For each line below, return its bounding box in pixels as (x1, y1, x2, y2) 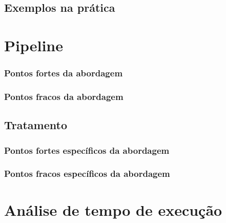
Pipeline (4, 34, 63, 55)
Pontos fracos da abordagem (4, 90, 124, 103)
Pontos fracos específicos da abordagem (4, 167, 170, 180)
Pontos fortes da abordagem (4, 67, 123, 79)
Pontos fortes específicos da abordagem (4, 144, 170, 156)
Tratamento (4, 117, 67, 133)
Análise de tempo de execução (4, 199, 222, 220)
